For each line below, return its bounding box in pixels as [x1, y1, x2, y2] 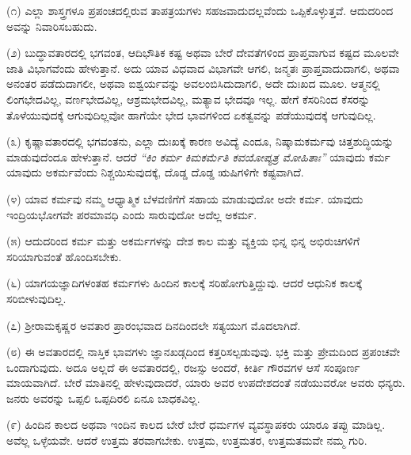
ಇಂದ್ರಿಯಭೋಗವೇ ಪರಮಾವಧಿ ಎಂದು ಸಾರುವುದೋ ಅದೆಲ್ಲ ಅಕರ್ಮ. [6, 206, 257, 222]
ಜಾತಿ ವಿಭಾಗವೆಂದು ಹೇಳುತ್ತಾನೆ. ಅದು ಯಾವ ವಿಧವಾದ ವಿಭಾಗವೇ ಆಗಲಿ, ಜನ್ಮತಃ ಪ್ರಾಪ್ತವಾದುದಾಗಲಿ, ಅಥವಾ [6, 59, 400, 76]
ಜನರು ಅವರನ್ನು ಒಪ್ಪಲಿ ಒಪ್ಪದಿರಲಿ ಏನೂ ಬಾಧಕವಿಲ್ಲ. [6, 389, 200, 406]
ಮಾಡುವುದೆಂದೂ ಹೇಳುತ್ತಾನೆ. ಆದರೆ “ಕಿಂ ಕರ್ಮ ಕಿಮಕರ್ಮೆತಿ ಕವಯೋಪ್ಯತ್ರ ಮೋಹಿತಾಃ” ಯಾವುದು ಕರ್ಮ [6, 148, 390, 165]
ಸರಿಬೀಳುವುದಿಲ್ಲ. [6, 290, 67, 306]
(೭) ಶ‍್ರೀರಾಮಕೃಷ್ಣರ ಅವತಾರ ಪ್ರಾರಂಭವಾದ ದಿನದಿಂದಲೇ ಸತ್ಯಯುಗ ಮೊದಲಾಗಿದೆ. [6, 317, 301, 333]
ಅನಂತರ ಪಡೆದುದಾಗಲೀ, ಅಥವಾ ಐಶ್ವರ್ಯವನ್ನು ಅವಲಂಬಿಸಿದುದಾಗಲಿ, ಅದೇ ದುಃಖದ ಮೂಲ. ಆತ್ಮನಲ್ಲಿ [6, 75, 380, 92]
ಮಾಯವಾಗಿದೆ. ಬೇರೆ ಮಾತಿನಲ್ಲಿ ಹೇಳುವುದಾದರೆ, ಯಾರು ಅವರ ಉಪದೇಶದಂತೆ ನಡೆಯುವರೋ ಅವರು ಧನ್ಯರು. [6, 374, 405, 391]
